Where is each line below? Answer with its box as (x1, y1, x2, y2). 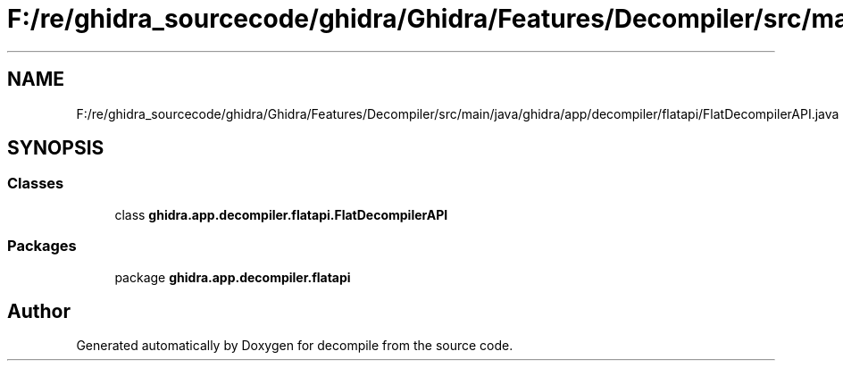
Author (7, 299, 71, 322)
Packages (7, 237, 77, 255)
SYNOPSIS (7, 137, 104, 160)
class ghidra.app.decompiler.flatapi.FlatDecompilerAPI (114, 206, 448, 222)
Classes (7, 174, 64, 193)
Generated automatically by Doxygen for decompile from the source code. (76, 338, 513, 354)
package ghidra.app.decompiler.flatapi (114, 269, 351, 285)
